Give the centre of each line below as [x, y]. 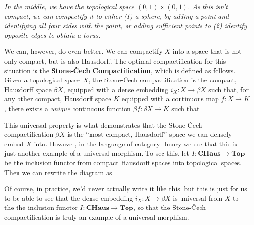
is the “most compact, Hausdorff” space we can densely [150, 134]
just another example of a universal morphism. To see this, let [97, 153]
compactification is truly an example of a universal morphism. [97, 217]
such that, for [228, 89]
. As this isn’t [208, 6]
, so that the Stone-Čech [170, 207]
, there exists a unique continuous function [68, 108]
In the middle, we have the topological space [69, 6]
